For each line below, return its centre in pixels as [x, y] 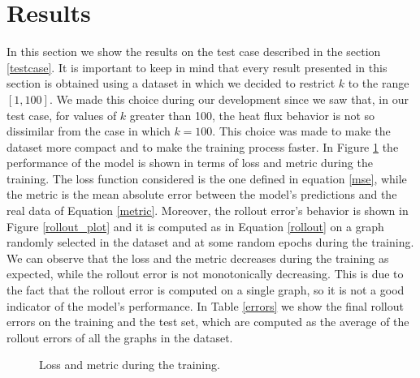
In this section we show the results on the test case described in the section [194, 52]
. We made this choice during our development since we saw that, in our [229, 99]
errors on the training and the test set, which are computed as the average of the [208, 322]
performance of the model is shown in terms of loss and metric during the [190, 163]
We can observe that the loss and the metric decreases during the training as [198, 258]
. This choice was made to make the [301, 131]
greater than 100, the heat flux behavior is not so [252, 115]
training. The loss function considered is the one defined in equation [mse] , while [207, 178]
